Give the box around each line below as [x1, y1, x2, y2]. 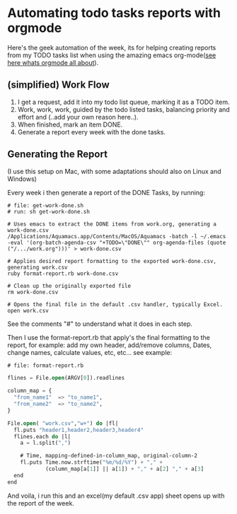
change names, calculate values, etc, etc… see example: [7, 348, 172, 356]
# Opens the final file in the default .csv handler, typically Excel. [7, 300, 223, 308]
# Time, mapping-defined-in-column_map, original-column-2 [20, 452, 198, 460]
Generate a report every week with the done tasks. [17, 127, 166, 136]
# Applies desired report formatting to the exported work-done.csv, [7, 257, 217, 264]
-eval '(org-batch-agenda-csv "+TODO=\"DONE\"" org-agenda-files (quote [7, 239, 226, 246]
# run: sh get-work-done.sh [7, 208, 91, 215]
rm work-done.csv [7, 288, 59, 296]
